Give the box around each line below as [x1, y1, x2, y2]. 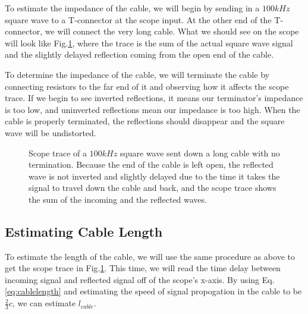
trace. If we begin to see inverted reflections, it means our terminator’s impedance [5, 92, 303, 104]
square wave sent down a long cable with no [120, 146, 280, 159]
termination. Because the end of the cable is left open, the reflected [29, 158, 274, 171]
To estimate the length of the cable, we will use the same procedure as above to [5, 250, 295, 262]
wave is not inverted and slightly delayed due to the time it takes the [29, 169, 280, 182]
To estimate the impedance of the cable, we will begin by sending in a [5, 2, 260, 14]
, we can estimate [12, 297, 76, 309]
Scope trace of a [29, 146, 87, 159]
